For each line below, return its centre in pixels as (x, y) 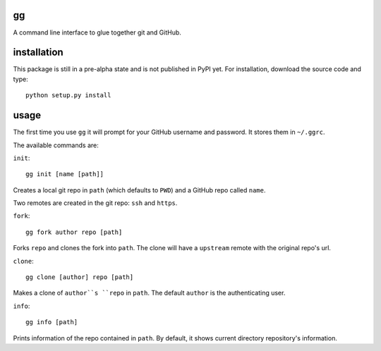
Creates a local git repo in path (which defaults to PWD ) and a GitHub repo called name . (139, 190)
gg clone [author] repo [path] (80, 277)
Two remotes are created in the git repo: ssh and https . (95, 203)
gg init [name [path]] (65, 174)
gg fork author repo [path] (74, 232)
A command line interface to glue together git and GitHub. (97, 32)
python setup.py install (68, 96)
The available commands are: (56, 145)
